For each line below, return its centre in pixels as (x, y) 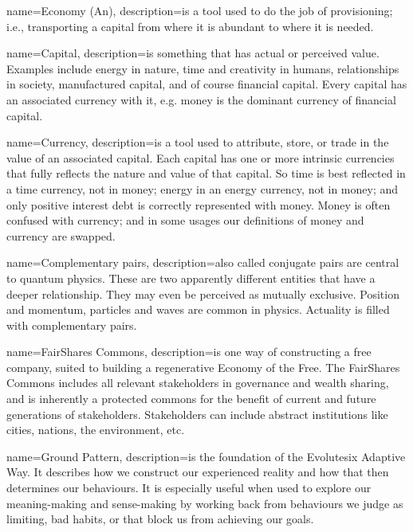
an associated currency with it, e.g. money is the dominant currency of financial (201, 99)
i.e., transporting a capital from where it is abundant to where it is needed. (190, 26)
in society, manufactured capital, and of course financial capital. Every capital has (207, 84)
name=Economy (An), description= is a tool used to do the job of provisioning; (200, 10)
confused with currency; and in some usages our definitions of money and (185, 220)
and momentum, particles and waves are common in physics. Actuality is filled (198, 309)
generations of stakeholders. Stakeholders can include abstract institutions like (197, 414)
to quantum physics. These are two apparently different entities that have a (191, 278)
